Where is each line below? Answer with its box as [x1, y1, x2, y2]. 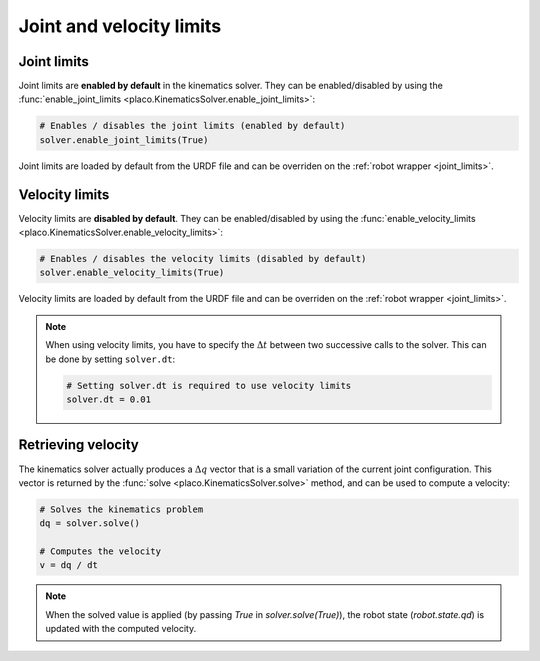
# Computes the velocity [39, 546, 162, 557]
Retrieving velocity [18, 436, 139, 454]
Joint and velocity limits [18, 15, 222, 37]
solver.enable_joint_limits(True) [39, 134, 209, 145]
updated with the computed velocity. [45, 623, 197, 635]
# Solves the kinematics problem [39, 503, 204, 515]
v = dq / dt [39, 560, 99, 571]
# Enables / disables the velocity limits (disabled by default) [39, 253, 367, 265]
